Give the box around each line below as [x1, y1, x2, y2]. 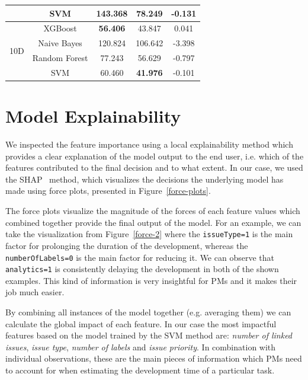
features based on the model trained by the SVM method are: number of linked [5, 329, 293, 341]
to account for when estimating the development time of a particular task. [5, 363, 275, 376]
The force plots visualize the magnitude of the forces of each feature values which [5, 205, 300, 217]
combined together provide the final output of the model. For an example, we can [5, 216, 301, 228]
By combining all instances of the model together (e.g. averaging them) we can [5, 306, 291, 318]
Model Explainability [5, 104, 181, 128]
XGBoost [43, 22, 77, 34]
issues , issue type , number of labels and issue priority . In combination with [5, 340, 276, 353]
